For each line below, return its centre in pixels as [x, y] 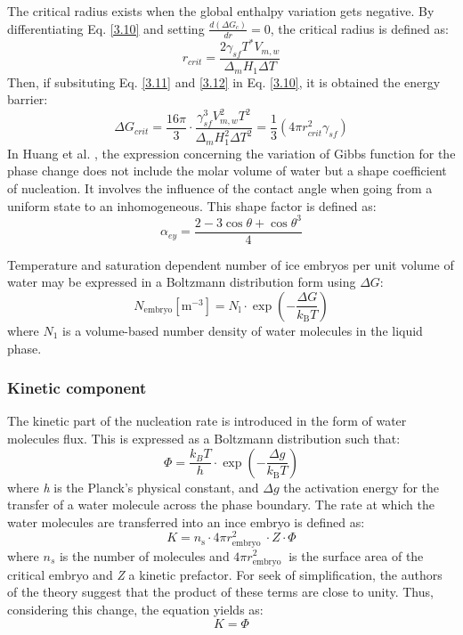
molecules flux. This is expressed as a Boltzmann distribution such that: [204, 438]
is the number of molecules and [144, 555]
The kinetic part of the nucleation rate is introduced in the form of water [207, 421]
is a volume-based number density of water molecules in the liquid [243, 330]
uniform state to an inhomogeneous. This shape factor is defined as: [192, 205]
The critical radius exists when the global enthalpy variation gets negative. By [221, 11]
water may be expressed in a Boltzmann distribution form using [182, 282]
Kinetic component [77, 388]
